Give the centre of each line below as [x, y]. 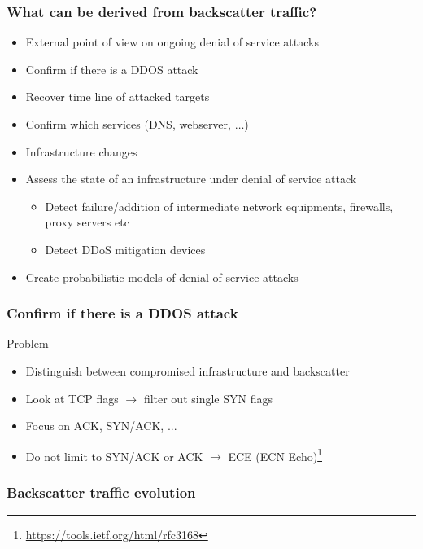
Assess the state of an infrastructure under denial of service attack [191, 179]
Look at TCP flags [72, 398]
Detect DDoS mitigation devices [125, 249]
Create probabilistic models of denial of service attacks [162, 277]
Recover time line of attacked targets [118, 97]
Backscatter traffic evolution [101, 492]
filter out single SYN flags [208, 398]
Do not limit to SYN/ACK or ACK [114, 456]
